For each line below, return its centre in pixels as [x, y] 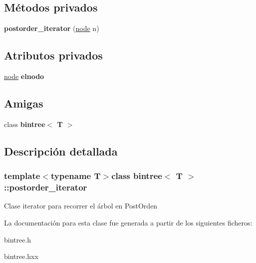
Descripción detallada [61, 151]
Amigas [24, 103]
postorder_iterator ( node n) [52, 28]
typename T [76, 176]
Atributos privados [53, 55]
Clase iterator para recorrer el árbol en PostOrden [81, 206]
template [22, 176]
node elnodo [24, 76]
